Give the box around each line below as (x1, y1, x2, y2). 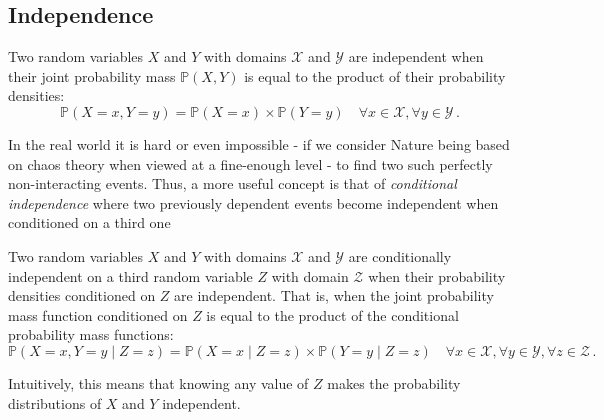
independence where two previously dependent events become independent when (8, 192, 499, 213)
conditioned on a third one (8, 212, 171, 233)
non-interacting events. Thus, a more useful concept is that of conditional (8, 173, 457, 194)
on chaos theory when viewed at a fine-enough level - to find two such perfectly (8, 153, 493, 174)
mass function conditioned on (8, 304, 188, 325)
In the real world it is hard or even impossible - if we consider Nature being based (8, 133, 510, 154)
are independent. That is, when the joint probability (174, 285, 494, 306)
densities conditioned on (8, 285, 156, 306)
